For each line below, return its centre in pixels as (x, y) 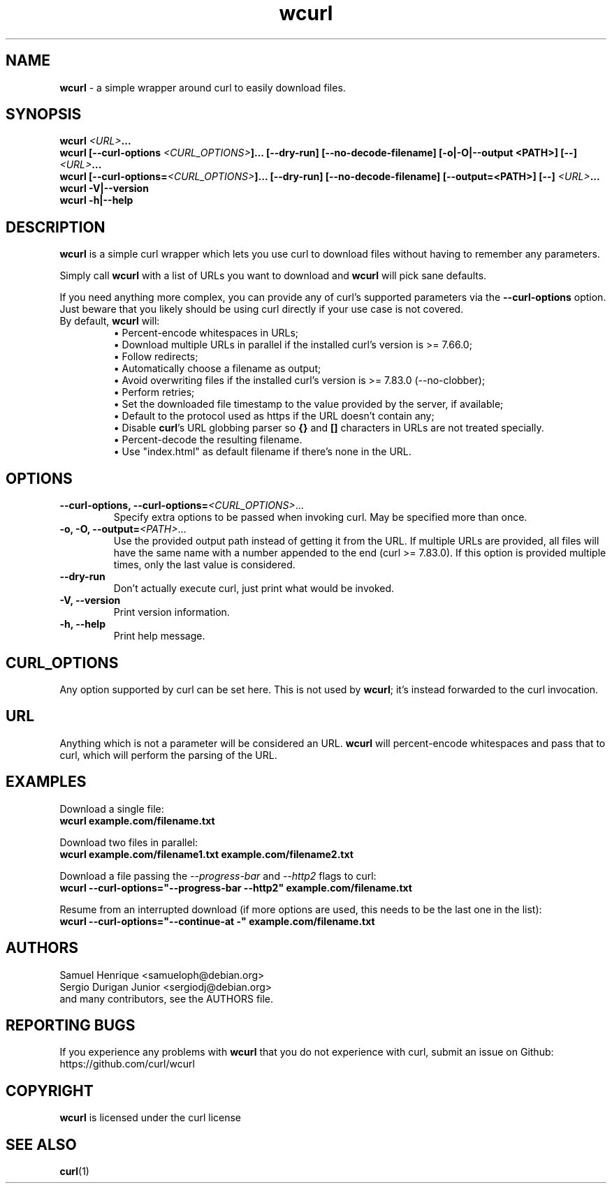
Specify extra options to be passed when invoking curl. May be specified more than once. (320, 517)
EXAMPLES (46, 782)
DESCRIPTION (56, 227)
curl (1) (74, 1172)
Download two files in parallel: (129, 842)
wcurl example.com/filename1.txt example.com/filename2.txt (206, 854)
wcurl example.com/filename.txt (137, 820)
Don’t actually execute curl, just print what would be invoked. (254, 589)
